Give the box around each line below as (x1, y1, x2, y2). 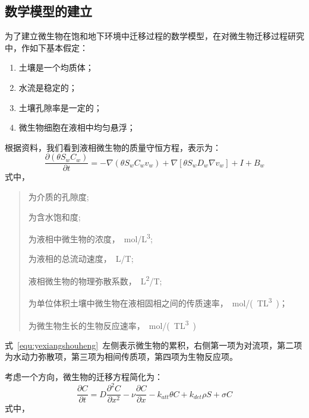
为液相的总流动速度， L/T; (28, 252, 134, 265)
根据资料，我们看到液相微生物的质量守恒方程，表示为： (5, 141, 221, 153)
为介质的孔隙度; (28, 191, 89, 203)
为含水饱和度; (28, 210, 81, 223)
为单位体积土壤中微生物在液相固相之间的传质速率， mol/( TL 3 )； (28, 295, 288, 309)
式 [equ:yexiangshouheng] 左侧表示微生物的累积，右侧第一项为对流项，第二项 (5, 338, 302, 351)
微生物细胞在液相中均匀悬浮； (18, 121, 135, 134)
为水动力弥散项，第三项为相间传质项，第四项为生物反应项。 (5, 350, 238, 363)
